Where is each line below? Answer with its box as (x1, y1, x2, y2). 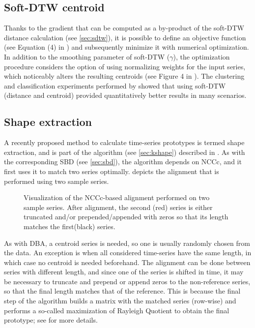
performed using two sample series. (4, 176, 109, 186)
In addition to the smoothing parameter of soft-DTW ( (4, 51, 170, 61)
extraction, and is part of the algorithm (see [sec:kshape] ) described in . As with (4, 147, 245, 157)
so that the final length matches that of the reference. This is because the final (4, 286, 241, 296)
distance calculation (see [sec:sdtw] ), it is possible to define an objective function (4, 32, 246, 42)
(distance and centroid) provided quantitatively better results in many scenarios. (4, 90, 247, 100)
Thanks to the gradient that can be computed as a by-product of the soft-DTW (4, 23, 244, 33)
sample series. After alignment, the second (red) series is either (24, 202, 213, 212)
